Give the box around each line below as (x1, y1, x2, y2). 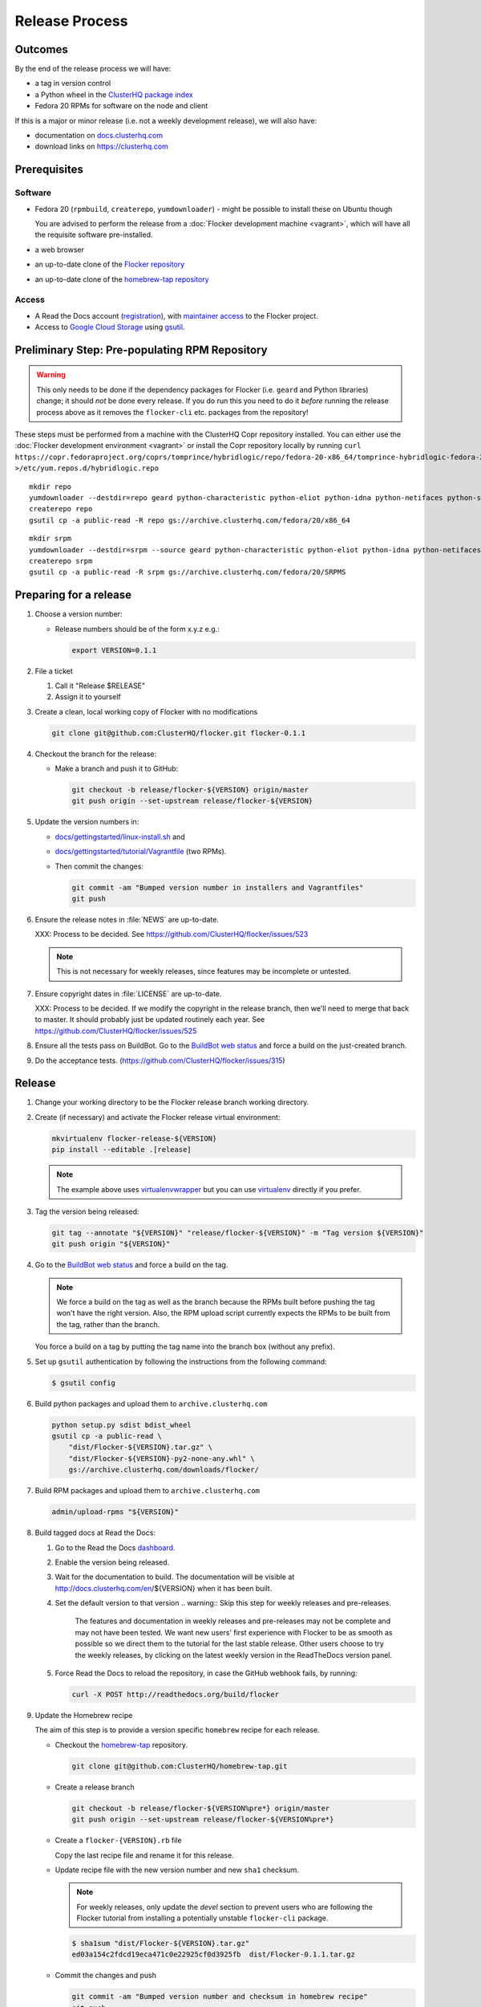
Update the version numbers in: (34, 817, 139, 827)
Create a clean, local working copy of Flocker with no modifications (34, 706, 258, 716)
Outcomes (14, 43, 68, 56)
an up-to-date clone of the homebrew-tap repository (34, 274, 209, 284)
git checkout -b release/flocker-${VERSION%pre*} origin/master (71, 1803, 330, 1813)
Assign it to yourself (55, 692, 121, 702)
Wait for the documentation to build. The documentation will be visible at (55, 1572, 295, 1582)
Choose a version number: (34, 609, 123, 619)
